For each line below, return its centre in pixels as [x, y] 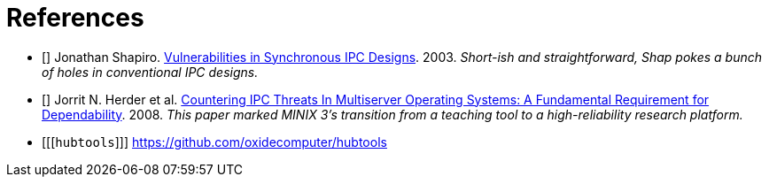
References [75, 18]
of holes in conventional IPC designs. [150, 72]
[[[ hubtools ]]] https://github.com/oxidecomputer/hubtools [214, 142]
